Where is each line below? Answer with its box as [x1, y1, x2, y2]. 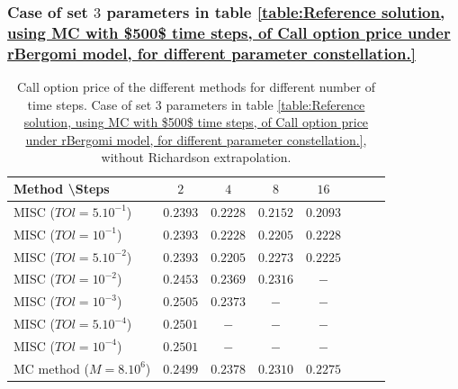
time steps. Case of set [27, 95, 152, 113]
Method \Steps [13, 179, 110, 198]
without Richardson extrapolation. [101, 148, 292, 167]
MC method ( [13, 358, 89, 377]
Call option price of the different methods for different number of [16, 77, 376, 96]
